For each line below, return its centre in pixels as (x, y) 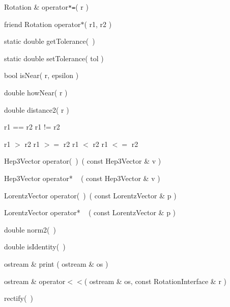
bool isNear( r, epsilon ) (41, 75)
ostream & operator (35, 281)
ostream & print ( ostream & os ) (56, 263)
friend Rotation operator (42, 24)
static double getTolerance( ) (50, 41)
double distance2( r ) (37, 109)
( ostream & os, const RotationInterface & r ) (155, 281)
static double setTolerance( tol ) (54, 58)
